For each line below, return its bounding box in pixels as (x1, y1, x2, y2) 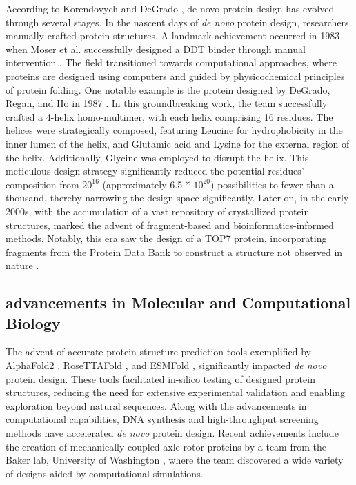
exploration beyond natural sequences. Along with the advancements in (6, 398, 307, 413)
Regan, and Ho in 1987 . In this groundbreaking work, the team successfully (6, 96, 328, 110)
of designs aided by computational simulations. (6, 466, 204, 480)
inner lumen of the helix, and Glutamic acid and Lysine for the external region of (6, 136, 350, 150)
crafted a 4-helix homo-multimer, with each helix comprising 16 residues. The (6, 109, 333, 123)
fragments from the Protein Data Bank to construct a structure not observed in (6, 244, 343, 259)
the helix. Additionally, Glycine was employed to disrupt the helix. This (6, 150, 309, 164)
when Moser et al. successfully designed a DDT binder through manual (6, 41, 306, 56)
